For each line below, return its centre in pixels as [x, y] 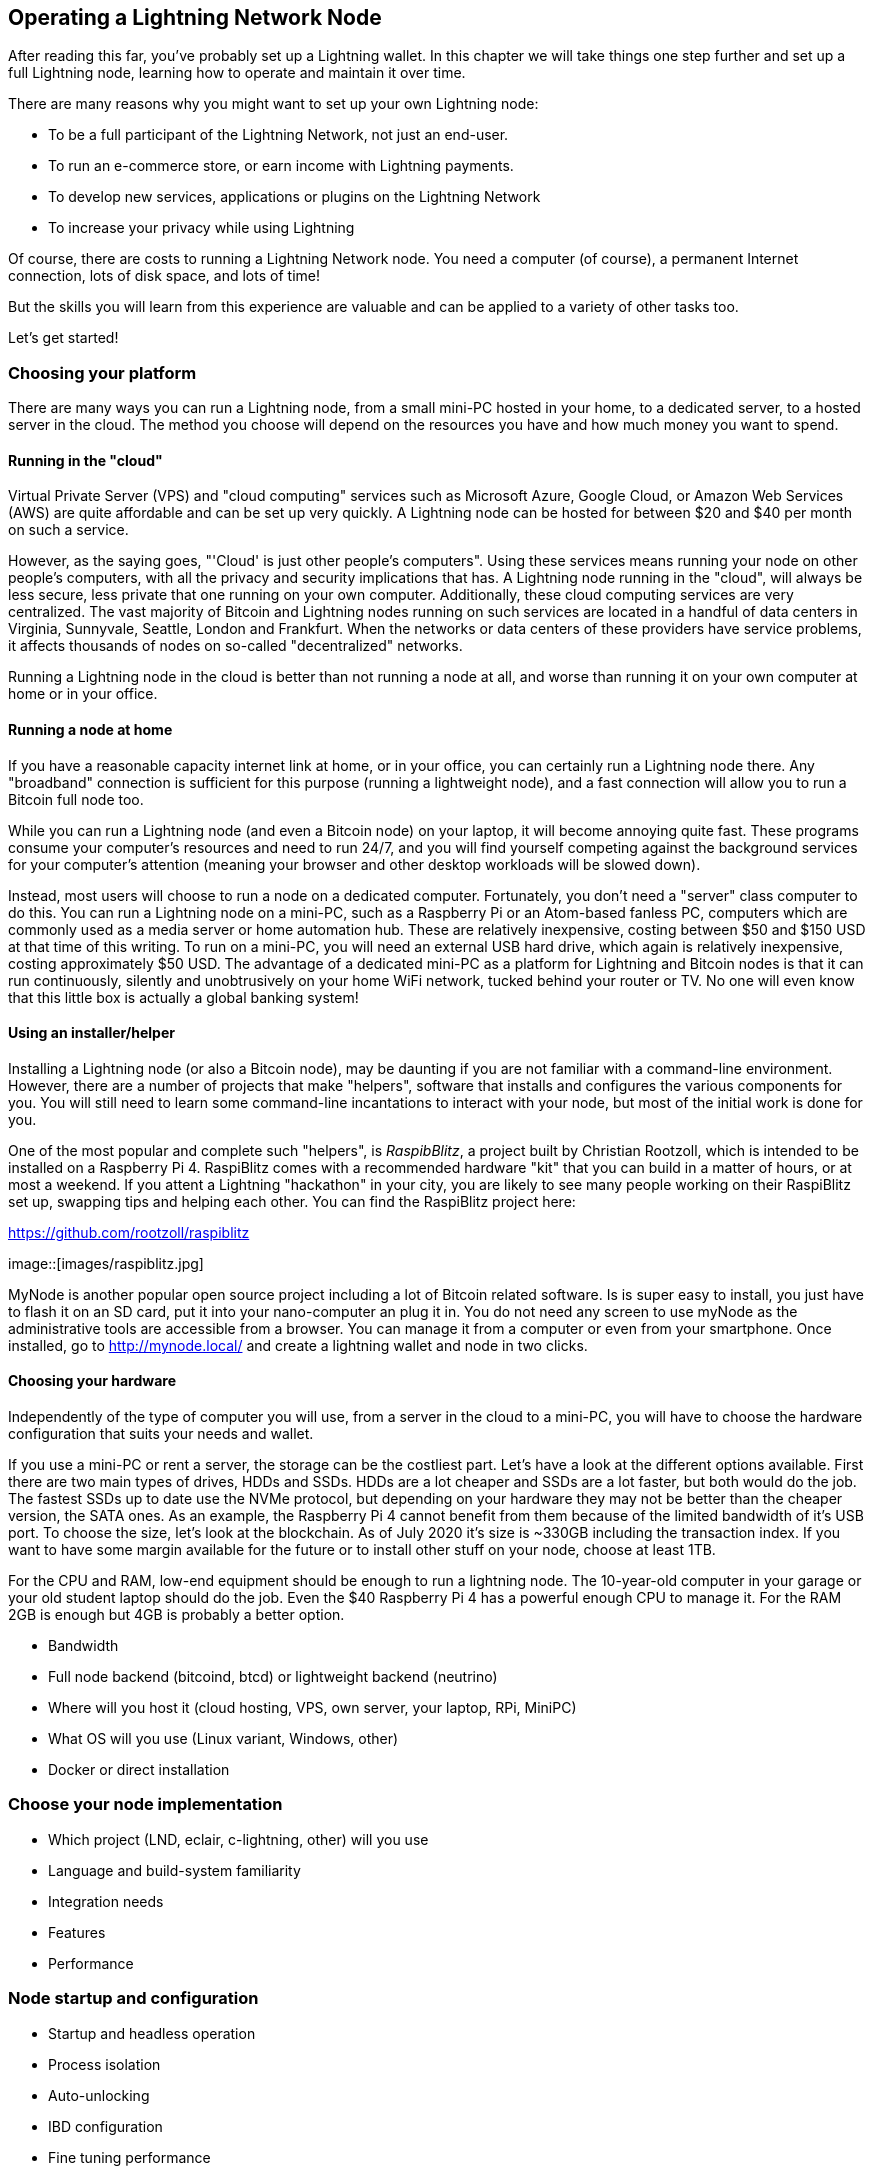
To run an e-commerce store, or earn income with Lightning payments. [281, 166]
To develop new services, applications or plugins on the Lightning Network [294, 197]
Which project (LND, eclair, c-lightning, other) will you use [238, 1839]
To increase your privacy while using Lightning [201, 228]
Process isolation [104, 2064]
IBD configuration [105, 2126]
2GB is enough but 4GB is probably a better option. [176, 1615]
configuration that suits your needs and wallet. [161, 1434]
